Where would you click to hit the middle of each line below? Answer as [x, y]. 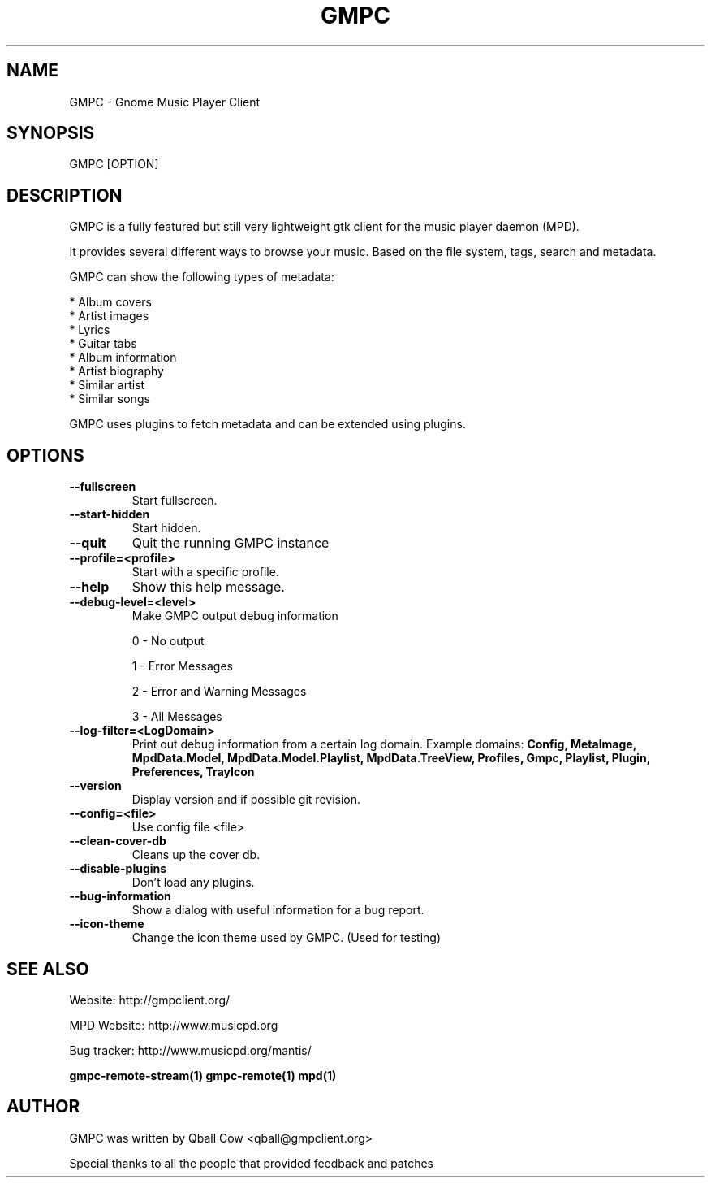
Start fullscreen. [175, 501]
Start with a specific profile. [205, 572]
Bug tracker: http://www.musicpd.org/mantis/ [190, 1050]
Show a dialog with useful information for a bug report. [278, 910]
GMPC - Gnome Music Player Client [165, 102]
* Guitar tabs [103, 344]
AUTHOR [43, 1107]
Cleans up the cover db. [196, 855]
